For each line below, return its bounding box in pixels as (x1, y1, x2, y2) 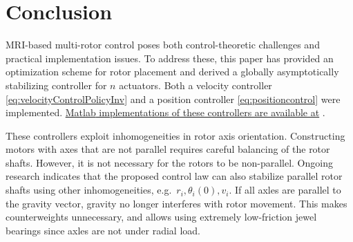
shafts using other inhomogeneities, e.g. (6, 183, 172, 197)
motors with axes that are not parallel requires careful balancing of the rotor (6, 142, 330, 156)
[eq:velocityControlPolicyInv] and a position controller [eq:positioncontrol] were (6, 91, 341, 106)
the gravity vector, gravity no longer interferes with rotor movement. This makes (6, 196, 347, 210)
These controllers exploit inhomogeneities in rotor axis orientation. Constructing (6, 128, 345, 142)
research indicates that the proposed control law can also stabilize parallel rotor (6, 169, 343, 183)
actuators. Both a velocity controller (119, 77, 272, 92)
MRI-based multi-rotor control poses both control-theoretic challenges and (6, 37, 320, 52)
